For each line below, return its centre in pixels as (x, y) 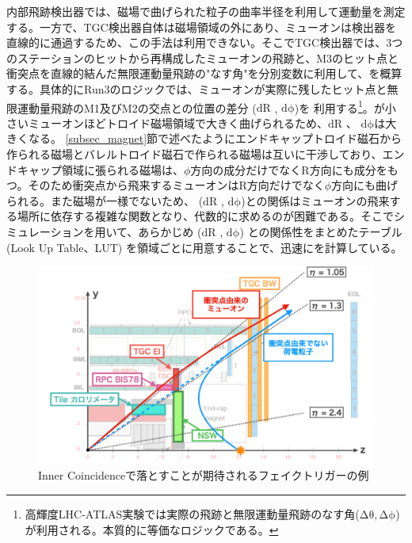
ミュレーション (45, 231)
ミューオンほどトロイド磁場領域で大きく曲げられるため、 (178, 122)
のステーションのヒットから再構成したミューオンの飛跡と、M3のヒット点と (202, 57)
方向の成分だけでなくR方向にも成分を (289, 169)
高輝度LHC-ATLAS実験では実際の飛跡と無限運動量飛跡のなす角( (192, 514)
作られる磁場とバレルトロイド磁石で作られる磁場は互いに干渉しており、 (195, 154)
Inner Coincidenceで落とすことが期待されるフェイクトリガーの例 (204, 475)
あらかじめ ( (170, 231)
